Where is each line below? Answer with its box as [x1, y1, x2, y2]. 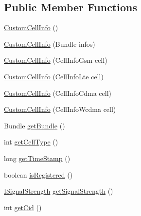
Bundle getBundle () [4, 120, 65, 130]
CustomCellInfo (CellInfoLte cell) [4, 71, 104, 81]
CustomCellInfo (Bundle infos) [4, 38, 95, 49]
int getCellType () [4, 137, 58, 147]
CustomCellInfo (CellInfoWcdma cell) [4, 104, 116, 114]
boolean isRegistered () [4, 169, 73, 180]
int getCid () [4, 202, 42, 212]
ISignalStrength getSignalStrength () [4, 186, 113, 196]
